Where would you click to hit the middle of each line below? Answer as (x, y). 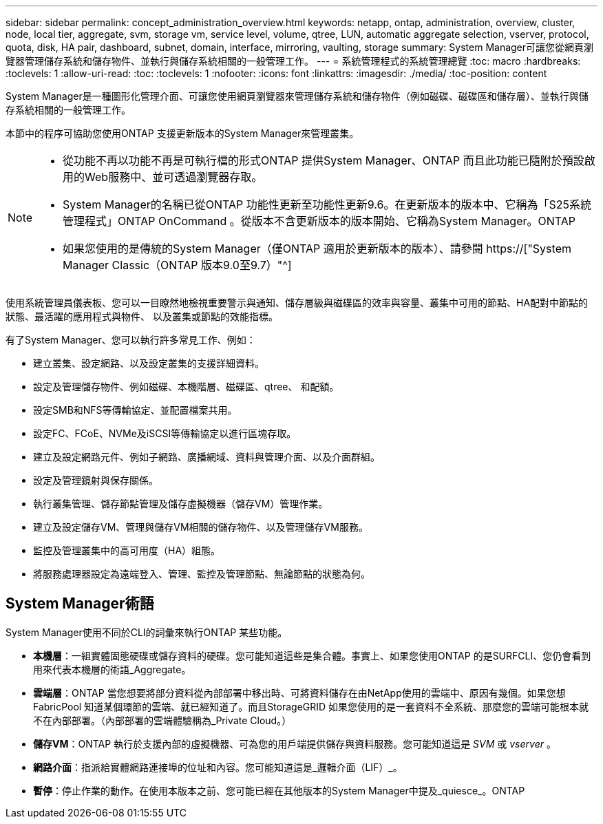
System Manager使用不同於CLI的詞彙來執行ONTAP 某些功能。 (147, 632)
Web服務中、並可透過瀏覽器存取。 (174, 177)
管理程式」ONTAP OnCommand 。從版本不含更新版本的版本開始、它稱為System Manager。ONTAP (319, 221)
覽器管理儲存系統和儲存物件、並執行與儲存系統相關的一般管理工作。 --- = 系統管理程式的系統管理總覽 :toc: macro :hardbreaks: (293, 61)
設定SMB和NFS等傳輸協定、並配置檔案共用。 (135, 410)
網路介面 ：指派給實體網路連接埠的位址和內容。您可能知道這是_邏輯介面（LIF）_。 (218, 767)
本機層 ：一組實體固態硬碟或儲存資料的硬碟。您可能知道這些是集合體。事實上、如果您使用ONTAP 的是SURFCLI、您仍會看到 (312, 655)
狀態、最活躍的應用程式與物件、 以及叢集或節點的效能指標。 (142, 316)
